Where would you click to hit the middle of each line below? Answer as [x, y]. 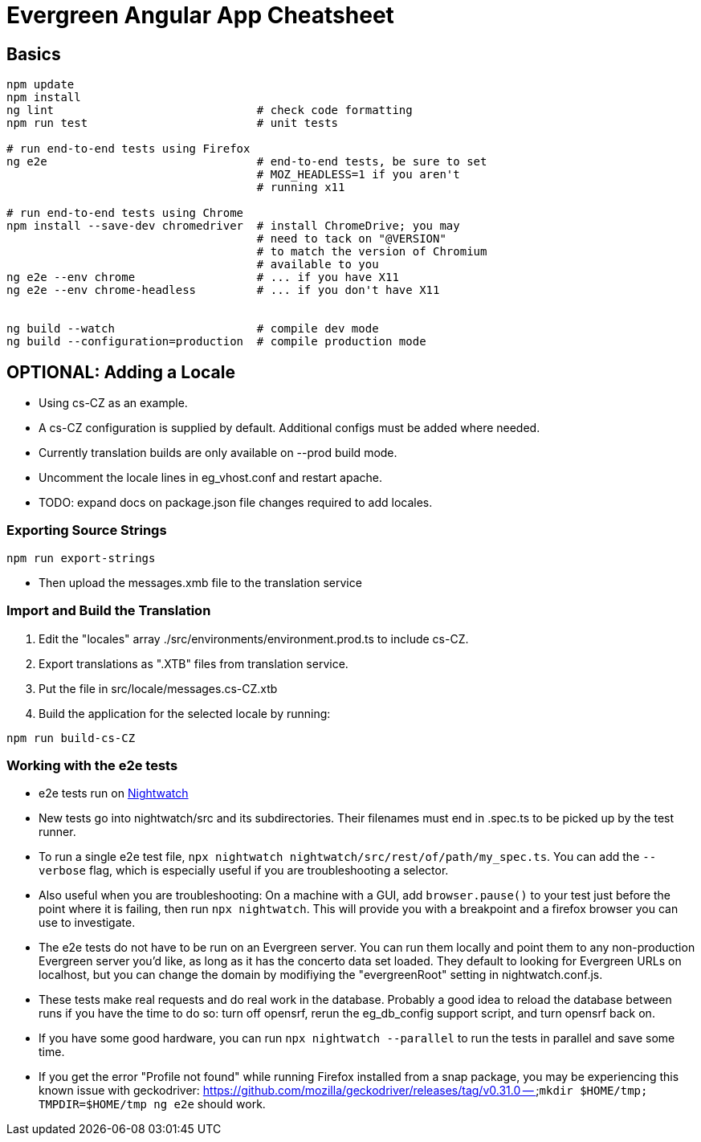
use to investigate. [87, 923]
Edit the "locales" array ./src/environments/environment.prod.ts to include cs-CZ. [254, 638]
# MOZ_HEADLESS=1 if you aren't [358, 175]
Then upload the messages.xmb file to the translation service [200, 582]
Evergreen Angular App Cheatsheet [200, 15]
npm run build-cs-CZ [71, 738]
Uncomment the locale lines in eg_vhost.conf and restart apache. [211, 478]
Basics [34, 54]
